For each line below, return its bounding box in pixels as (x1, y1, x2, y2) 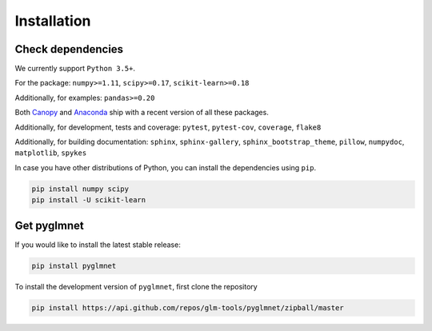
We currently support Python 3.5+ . (14, 64, 136, 74)
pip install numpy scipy (31, 184, 130, 193)
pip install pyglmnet (31, 261, 117, 270)
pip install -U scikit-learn (31, 196, 146, 205)
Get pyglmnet (14, 218, 84, 232)
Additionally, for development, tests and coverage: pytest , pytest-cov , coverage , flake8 (14, 122, 322, 132)
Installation (14, 12, 91, 30)
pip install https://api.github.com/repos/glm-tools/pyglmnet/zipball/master (31, 303, 344, 312)
